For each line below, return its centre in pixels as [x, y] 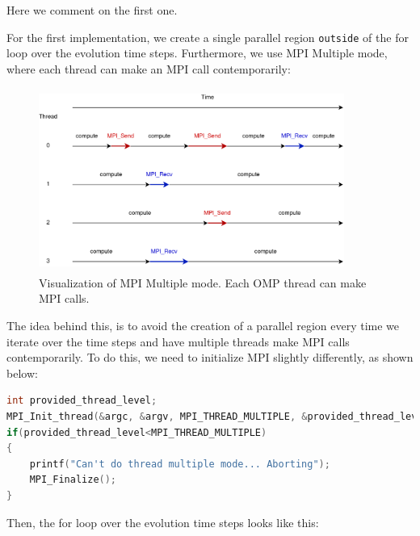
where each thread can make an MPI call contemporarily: [149, 68]
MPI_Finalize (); [73, 480]
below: [22, 373]
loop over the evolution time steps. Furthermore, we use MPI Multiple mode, [197, 53]
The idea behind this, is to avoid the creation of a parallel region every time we [203, 325]
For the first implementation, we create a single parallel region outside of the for [208, 37]
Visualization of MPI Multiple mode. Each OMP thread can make [203, 282]
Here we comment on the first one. [92, 10]
